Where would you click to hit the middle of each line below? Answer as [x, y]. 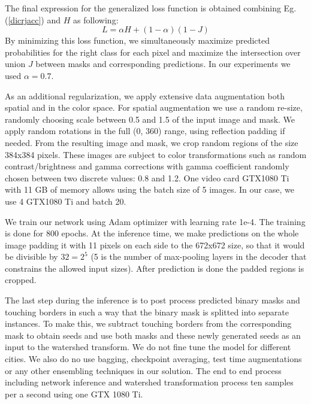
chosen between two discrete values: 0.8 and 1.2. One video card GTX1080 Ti [147, 177]
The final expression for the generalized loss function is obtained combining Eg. [151, 8]
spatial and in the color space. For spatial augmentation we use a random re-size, [154, 107]
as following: [96, 19]
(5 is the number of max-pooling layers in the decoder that [199, 256]
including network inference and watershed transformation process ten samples [149, 382]
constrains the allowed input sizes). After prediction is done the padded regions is [155, 268]
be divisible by [31, 256]
